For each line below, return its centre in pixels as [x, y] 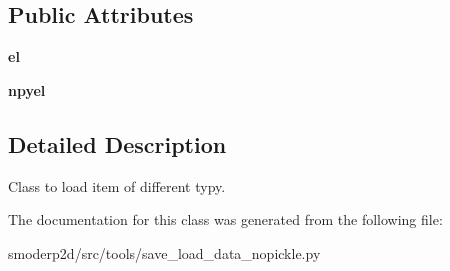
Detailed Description [117, 143]
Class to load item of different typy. [117, 185]
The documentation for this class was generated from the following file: [225, 219]
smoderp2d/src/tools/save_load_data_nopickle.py [164, 252]
